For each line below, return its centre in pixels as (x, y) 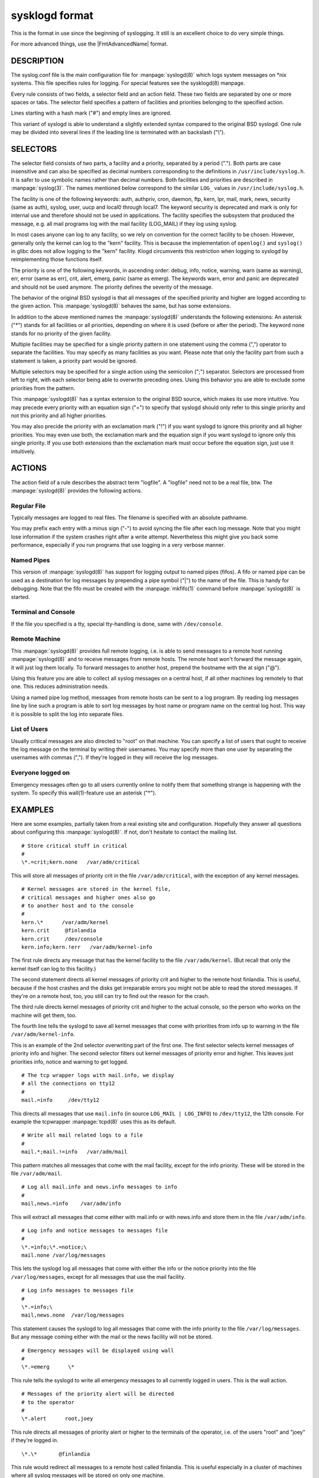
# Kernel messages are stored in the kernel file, (96, 889)
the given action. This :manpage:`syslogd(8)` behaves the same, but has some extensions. (121, 306)
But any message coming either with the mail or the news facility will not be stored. (112, 1337)
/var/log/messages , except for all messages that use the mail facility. (98, 1276)
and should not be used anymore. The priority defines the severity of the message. (112, 287)
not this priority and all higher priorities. (59, 416)
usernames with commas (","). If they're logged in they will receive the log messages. (115, 757)
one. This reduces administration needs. (60, 686)
